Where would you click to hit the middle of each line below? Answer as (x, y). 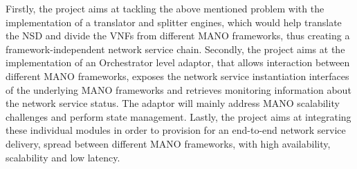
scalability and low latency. (63, 157)
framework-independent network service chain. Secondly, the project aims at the (175, 49)
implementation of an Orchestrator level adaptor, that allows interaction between (178, 62)
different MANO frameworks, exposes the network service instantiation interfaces (177, 76)
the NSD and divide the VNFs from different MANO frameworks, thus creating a (178, 36)
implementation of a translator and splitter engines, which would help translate (174, 22)
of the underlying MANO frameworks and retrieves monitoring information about (178, 89)
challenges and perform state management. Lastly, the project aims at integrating (178, 116)
